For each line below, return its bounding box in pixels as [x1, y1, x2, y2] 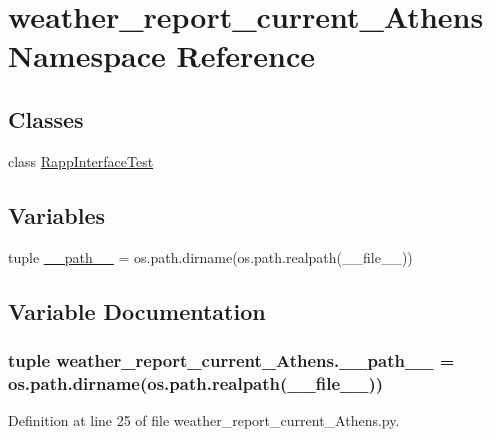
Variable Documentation [8, 295, 266, 326]
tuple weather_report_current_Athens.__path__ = [8, 347, 455, 372]
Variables [8, 199, 106, 230]
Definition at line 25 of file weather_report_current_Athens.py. [8, 410, 400, 431]
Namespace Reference [8, 35, 315, 76]
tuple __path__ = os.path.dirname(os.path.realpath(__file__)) [8, 246, 413, 267]
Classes [8, 103, 84, 134]
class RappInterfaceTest [8, 150, 154, 171]
